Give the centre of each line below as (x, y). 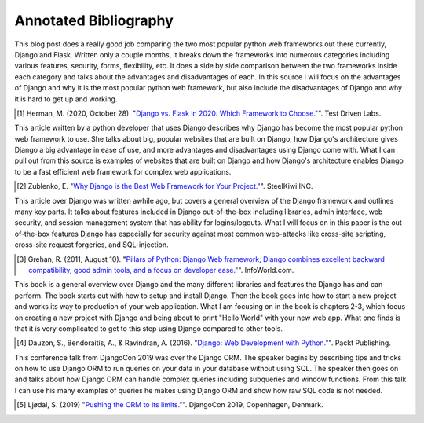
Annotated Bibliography (94, 20)
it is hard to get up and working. (66, 99)
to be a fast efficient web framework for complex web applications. (123, 171)
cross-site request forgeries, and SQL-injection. (91, 245)
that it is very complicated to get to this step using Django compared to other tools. (148, 328)
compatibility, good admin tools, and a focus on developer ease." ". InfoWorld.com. (161, 270)
